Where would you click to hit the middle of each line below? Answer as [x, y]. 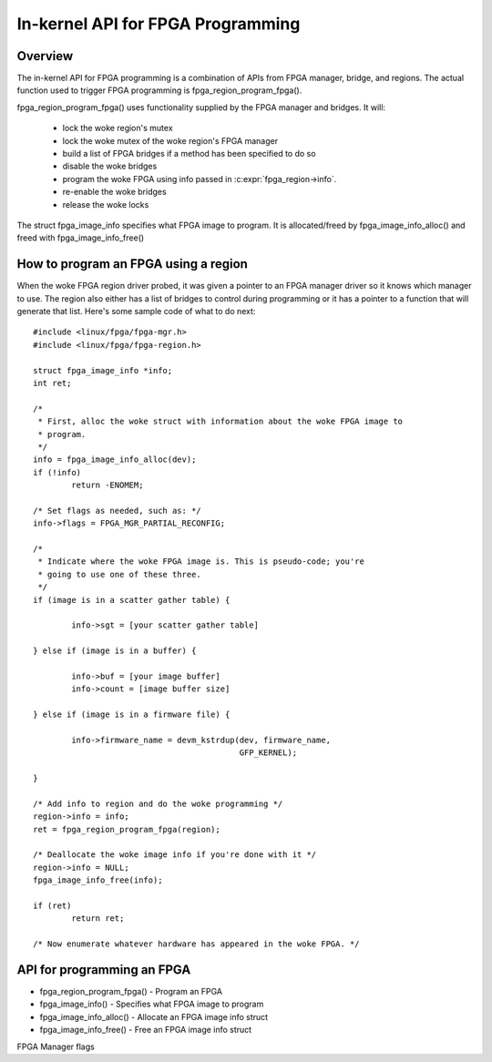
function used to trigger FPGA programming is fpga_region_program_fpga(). [159, 90]
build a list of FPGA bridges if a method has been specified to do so [189, 154]
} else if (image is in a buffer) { [115, 651]
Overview [45, 56]
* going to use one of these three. [120, 574]
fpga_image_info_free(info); [98, 880]
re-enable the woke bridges [115, 192]
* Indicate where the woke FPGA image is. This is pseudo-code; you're [201, 562]
